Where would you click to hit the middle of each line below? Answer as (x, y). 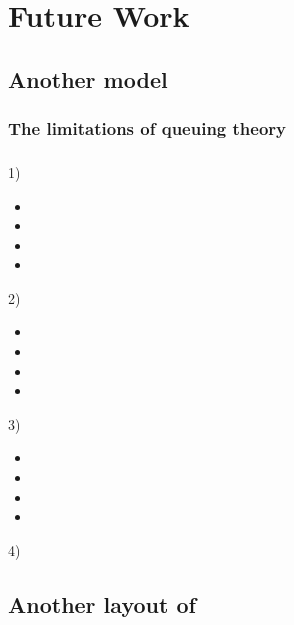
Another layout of (102, 603)
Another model (88, 78)
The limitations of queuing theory (147, 128)
